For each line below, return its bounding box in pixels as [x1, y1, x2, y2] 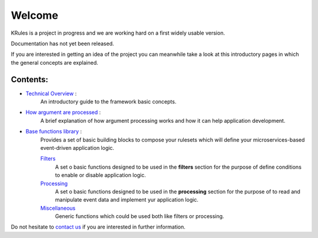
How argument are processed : [25, 109, 101, 116]
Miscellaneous [40, 205, 76, 212]
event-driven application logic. [40, 144, 115, 151]
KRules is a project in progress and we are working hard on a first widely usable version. [11, 29, 225, 36]
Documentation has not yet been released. [11, 40, 114, 47]
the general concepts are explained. [11, 59, 98, 66]
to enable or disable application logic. [55, 172, 147, 179]
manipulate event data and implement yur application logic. [55, 196, 198, 203]
